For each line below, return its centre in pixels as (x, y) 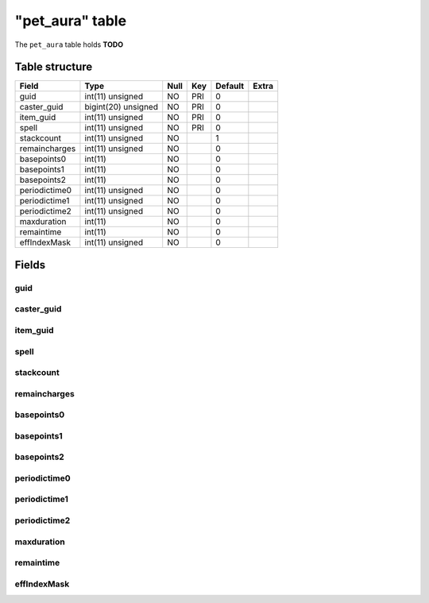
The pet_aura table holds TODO (69, 44)
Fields (30, 265)
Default (230, 86)
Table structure (54, 67)
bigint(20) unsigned (122, 107)
